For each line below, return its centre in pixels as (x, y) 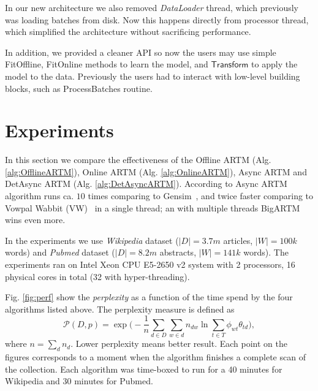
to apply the (274, 64)
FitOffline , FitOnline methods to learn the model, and (107, 64)
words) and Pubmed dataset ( (60, 252)
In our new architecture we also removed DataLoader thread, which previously (152, 7)
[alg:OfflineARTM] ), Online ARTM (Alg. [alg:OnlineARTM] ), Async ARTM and (156, 171)
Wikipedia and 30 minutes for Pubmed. (79, 381)
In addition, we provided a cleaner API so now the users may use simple (141, 52)
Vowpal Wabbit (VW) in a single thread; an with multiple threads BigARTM (153, 207)
